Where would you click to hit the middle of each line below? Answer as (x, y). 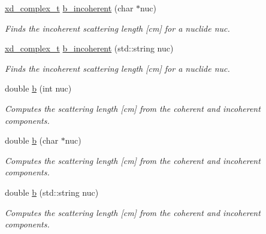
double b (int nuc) (38, 88)
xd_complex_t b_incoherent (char (69, 8)
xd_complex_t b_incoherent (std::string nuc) (89, 48)
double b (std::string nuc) (52, 192)
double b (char (32, 140)
